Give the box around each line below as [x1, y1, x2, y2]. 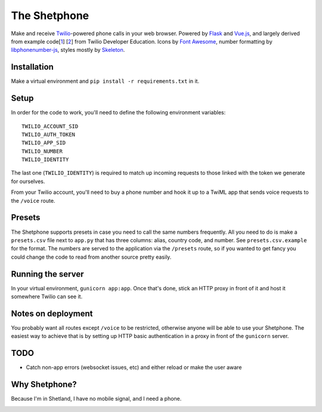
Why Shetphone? [11, 379, 77, 390]
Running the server [11, 269, 84, 279]
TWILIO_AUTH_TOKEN [21, 131, 76, 138]
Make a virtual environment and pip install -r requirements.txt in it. [11, 78, 200, 85]
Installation [11, 62, 54, 72]
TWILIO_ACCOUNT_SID [21, 123, 79, 129]
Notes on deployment [11, 308, 93, 318]
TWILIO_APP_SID [21, 140, 66, 146]
